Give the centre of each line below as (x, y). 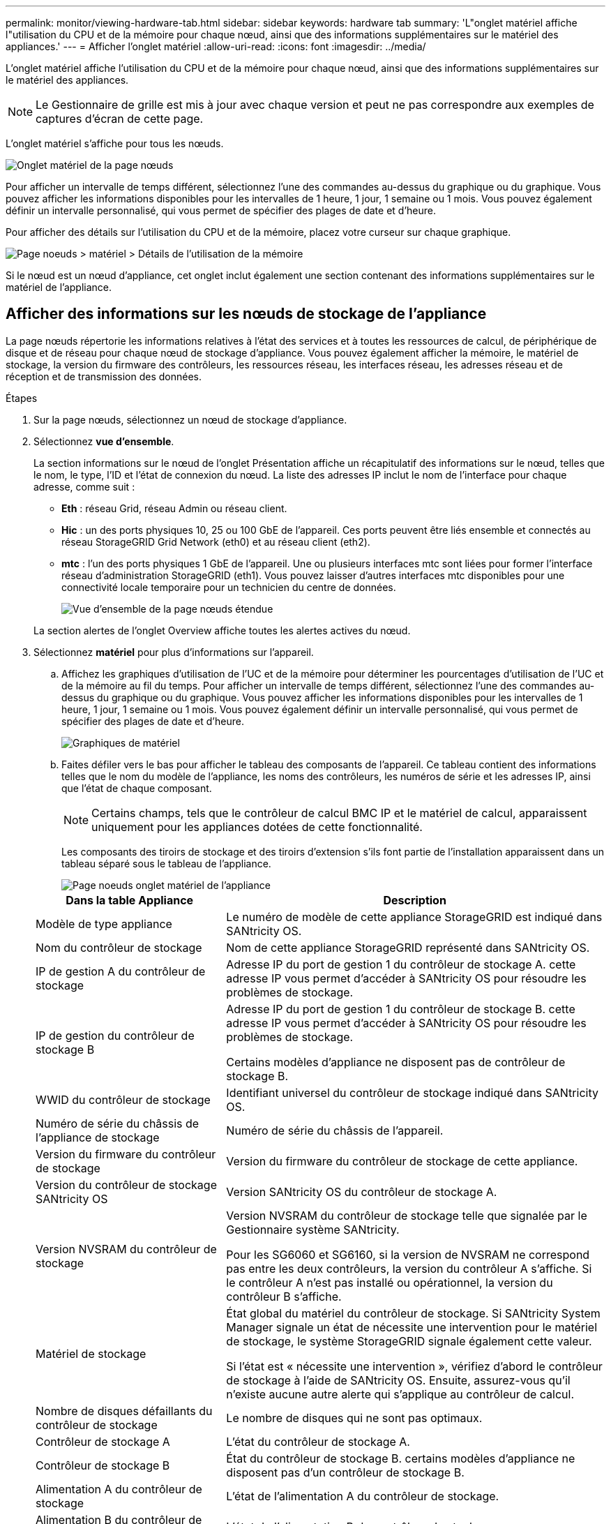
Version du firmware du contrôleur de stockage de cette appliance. (402, 1161)
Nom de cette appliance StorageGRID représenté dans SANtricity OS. (408, 947)
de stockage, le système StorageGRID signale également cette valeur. (409, 1341)
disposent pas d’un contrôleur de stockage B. (345, 1472)
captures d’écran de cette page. (120, 119)
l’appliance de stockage (98, 1137)
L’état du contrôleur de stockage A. (318, 1441)
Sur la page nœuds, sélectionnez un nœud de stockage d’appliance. (190, 419)
